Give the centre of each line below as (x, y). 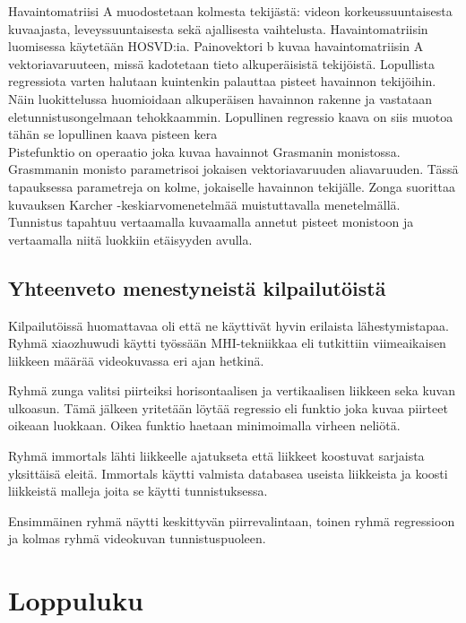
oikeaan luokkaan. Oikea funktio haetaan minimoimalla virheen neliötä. (204, 425)
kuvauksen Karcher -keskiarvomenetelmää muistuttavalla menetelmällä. (204, 204)
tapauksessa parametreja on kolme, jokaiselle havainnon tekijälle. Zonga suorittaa (232, 186)
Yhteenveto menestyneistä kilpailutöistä (197, 287)
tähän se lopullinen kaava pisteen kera (113, 134)
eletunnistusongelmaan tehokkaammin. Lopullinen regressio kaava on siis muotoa (231, 116)
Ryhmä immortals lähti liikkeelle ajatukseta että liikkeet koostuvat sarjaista (216, 456)
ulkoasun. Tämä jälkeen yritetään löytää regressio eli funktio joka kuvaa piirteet (228, 407)
